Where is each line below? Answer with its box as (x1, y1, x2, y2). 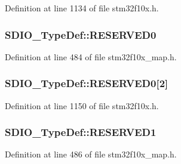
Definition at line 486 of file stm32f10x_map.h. (5, 148, 177, 160)
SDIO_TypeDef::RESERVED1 (5, 125, 157, 140)
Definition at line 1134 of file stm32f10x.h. (5, 2, 159, 14)
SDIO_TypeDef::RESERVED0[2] (5, 76, 168, 91)
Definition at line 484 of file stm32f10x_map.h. (5, 50, 177, 63)
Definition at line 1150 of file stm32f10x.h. (5, 99, 159, 112)
